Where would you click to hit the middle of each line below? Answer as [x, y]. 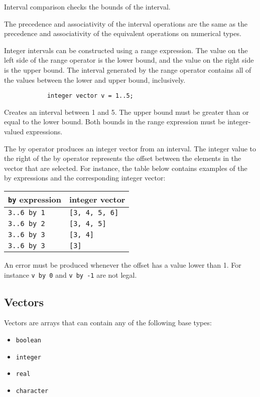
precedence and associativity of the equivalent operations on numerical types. [123, 33]
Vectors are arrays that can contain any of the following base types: [108, 323]
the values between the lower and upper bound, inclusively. [95, 79]
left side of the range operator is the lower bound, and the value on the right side [129, 60]
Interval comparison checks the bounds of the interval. [87, 7]
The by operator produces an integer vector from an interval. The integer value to [130, 148]
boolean [28, 341]
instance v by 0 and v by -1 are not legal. [71, 274]
